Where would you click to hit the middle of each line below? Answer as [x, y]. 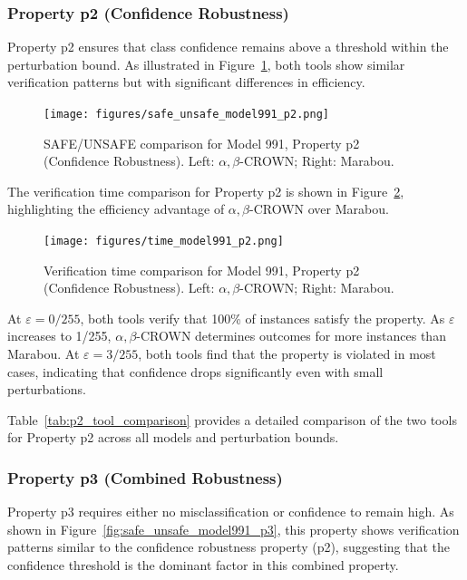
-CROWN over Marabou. [319, 209]
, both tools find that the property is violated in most [287, 354]
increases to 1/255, [59, 336]
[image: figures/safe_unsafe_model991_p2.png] [186, 114]
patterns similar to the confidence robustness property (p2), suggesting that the [229, 547]
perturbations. [47, 389]
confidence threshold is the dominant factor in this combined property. [203, 565]
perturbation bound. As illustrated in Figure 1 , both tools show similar [206, 64]
